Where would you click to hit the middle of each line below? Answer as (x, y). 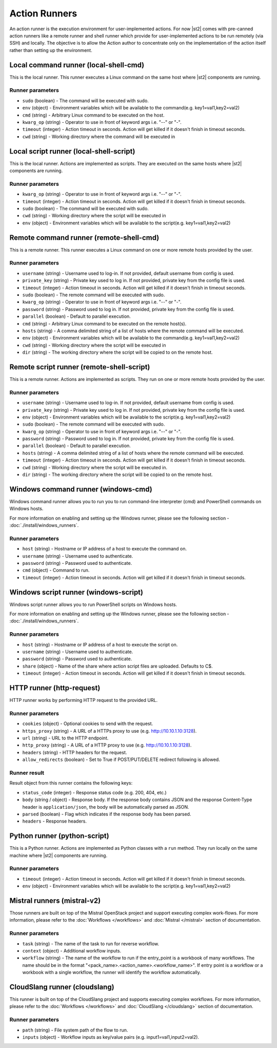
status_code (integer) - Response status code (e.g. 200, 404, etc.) (94, 792)
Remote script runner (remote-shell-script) (80, 367)
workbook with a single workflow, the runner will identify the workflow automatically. (112, 973)
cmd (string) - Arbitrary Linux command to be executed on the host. (93, 115)
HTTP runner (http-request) (55, 688)
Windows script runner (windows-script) (76, 592)
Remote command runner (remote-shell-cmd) (84, 237)
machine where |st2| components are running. (58, 855)
